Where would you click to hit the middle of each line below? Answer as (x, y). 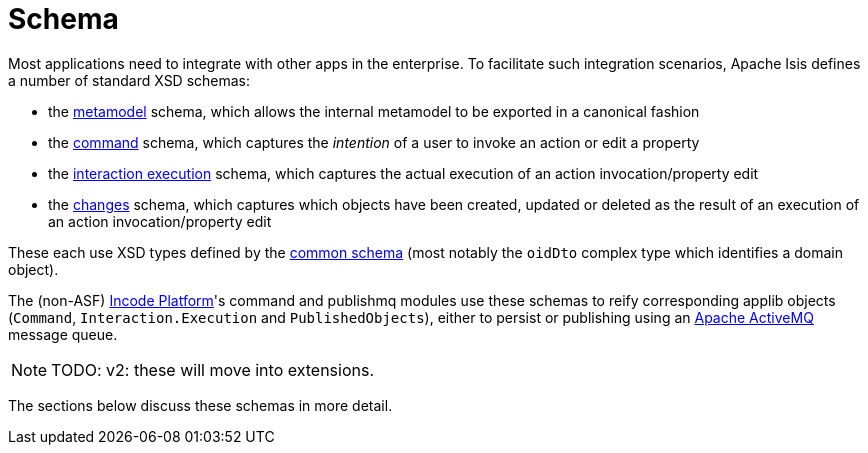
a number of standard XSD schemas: (129, 80)
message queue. (63, 334)
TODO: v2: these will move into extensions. (213, 369)
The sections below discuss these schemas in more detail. (200, 405)
